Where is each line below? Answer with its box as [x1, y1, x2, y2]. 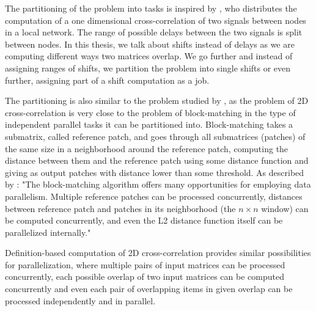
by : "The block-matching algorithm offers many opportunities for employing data [5, 178, 311, 191]
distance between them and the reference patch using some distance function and [5, 154, 309, 167]
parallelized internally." [5, 225, 91, 238]
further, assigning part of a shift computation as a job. [5, 73, 210, 86]
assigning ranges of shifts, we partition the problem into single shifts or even [5, 61, 291, 74]
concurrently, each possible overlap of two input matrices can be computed [5, 270, 284, 283]
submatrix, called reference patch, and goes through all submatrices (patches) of [5, 130, 306, 142]
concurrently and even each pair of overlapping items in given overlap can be [5, 282, 293, 295]
